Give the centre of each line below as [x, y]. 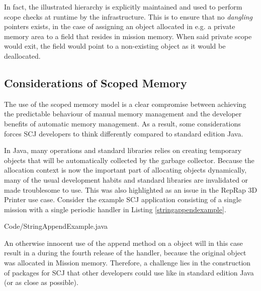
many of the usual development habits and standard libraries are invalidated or [126, 179]
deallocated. [22, 55]
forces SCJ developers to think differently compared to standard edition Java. [124, 133]
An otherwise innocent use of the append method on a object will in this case [123, 243]
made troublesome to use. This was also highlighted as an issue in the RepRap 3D [131, 189]
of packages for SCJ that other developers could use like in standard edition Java [129, 272]
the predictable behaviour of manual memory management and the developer [123, 114]
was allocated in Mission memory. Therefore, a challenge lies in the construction [127, 263]
